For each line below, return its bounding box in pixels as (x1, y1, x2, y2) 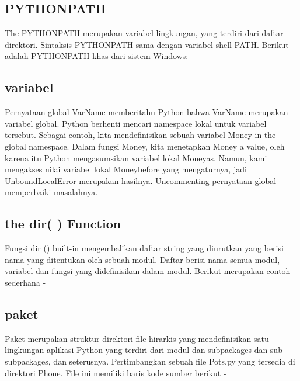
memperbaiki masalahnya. (5, 186, 98, 198)
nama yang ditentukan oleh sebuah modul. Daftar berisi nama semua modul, (5, 253, 280, 265)
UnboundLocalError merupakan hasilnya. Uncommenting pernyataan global (5, 174, 277, 186)
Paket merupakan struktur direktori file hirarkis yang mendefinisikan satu (5, 332, 269, 344)
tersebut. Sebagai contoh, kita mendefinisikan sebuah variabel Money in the (5, 129, 276, 141)
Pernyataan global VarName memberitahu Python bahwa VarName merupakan (5, 106, 288, 118)
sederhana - (5, 276, 46, 288)
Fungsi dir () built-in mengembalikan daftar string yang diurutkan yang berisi (5, 242, 284, 254)
